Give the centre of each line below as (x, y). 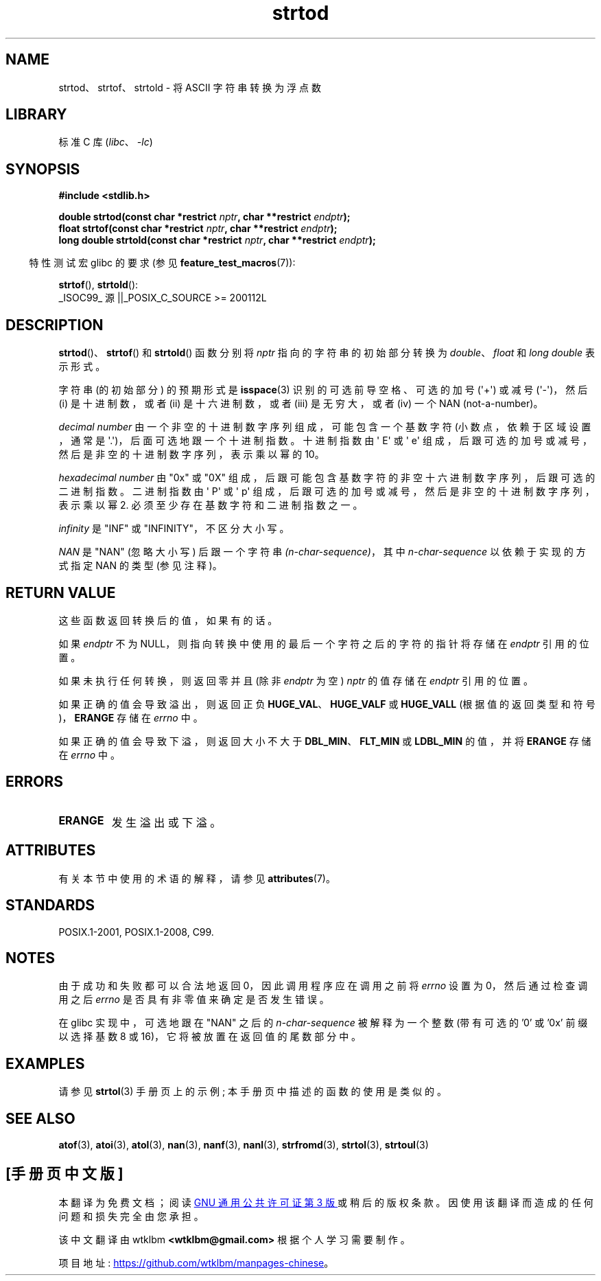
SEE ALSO (40, 1118)
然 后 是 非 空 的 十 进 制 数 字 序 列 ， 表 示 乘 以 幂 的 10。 (191, 454)
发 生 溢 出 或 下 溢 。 (166, 822)
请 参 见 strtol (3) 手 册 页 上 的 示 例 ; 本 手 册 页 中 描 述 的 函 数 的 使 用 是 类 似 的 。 (252, 1092)
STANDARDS (50, 905)
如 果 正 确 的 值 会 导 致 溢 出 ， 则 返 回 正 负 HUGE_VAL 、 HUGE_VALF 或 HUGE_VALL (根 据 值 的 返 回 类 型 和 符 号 (327, 704)
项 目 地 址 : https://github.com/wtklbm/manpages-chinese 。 (196, 1262)
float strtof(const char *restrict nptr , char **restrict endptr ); (198, 229)
